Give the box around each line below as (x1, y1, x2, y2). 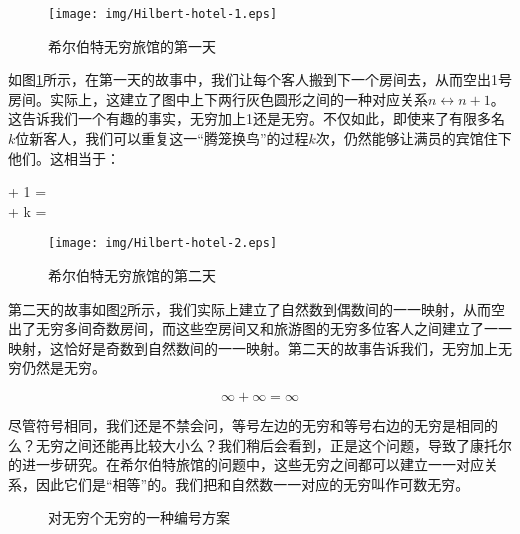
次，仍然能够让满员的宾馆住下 (315, 128, 512, 149)
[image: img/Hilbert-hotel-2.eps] (48, 236, 278, 251)
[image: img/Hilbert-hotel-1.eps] (48, 7, 278, 21)
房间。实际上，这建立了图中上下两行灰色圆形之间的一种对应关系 (8, 88, 428, 109)
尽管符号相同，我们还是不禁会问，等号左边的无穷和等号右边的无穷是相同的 (8, 415, 498, 436)
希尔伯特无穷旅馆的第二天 (48, 265, 216, 286)
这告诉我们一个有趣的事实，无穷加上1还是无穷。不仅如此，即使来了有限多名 (8, 108, 505, 129)
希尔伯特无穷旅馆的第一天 (48, 35, 216, 56)
